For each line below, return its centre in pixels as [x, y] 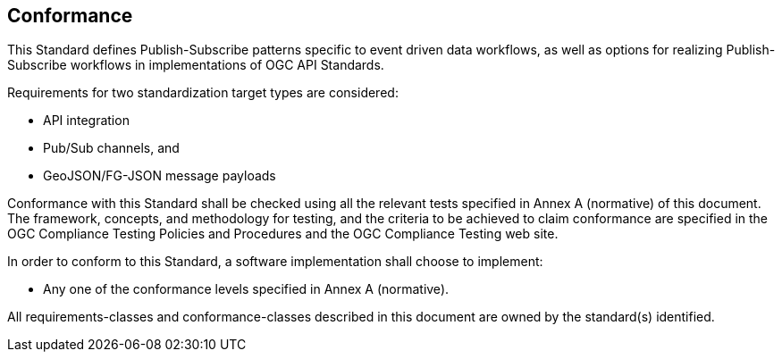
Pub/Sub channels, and [111, 148]
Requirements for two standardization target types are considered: [203, 93]
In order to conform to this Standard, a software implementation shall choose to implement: [275, 262]
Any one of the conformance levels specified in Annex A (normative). [246, 289]
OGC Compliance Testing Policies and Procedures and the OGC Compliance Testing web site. [283, 234]
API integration [86, 121]
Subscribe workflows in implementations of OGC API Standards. [196, 65]
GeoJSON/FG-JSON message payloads [160, 176]
